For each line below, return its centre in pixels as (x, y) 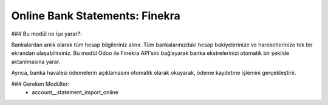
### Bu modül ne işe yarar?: (46, 34)
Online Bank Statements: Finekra (96, 16)
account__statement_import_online (75, 92)
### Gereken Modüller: (40, 84)
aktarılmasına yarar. (36, 62)
